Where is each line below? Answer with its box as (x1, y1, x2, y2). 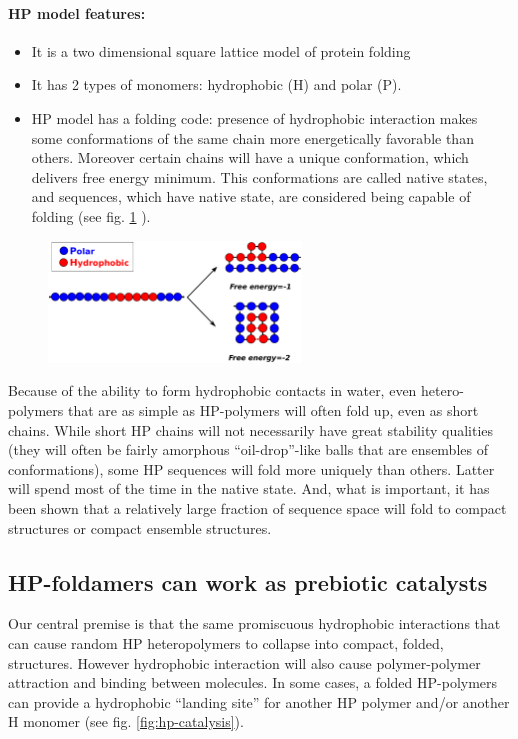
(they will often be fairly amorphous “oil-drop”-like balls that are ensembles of (8, 439, 488, 460)
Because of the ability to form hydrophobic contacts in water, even (8, 380, 417, 401)
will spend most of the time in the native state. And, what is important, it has (8, 478, 490, 499)
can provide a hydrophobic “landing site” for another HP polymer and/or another (8, 691, 510, 712)
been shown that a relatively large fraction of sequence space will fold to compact (8, 497, 507, 518)
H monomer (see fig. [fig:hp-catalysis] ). (8, 711, 244, 732)
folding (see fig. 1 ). (31, 205, 151, 226)
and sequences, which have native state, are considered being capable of (31, 186, 471, 207)
